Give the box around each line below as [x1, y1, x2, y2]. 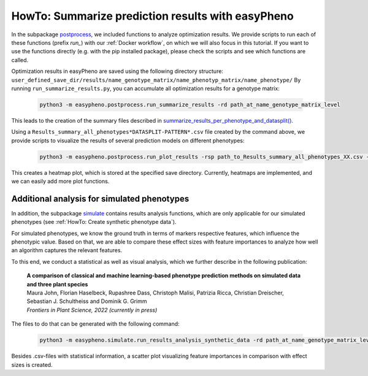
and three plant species [26, 280, 88, 288]
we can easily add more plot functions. [11, 178, 110, 185]
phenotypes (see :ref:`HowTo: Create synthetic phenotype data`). [11, 218, 177, 226]
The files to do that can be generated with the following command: [11, 320, 180, 328]
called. [11, 56, 29, 64]
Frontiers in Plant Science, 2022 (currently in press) [26, 306, 158, 313]
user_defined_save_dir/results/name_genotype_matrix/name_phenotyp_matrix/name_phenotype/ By [11, 76, 301, 83]
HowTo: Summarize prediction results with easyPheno [11, 9, 294, 23]
